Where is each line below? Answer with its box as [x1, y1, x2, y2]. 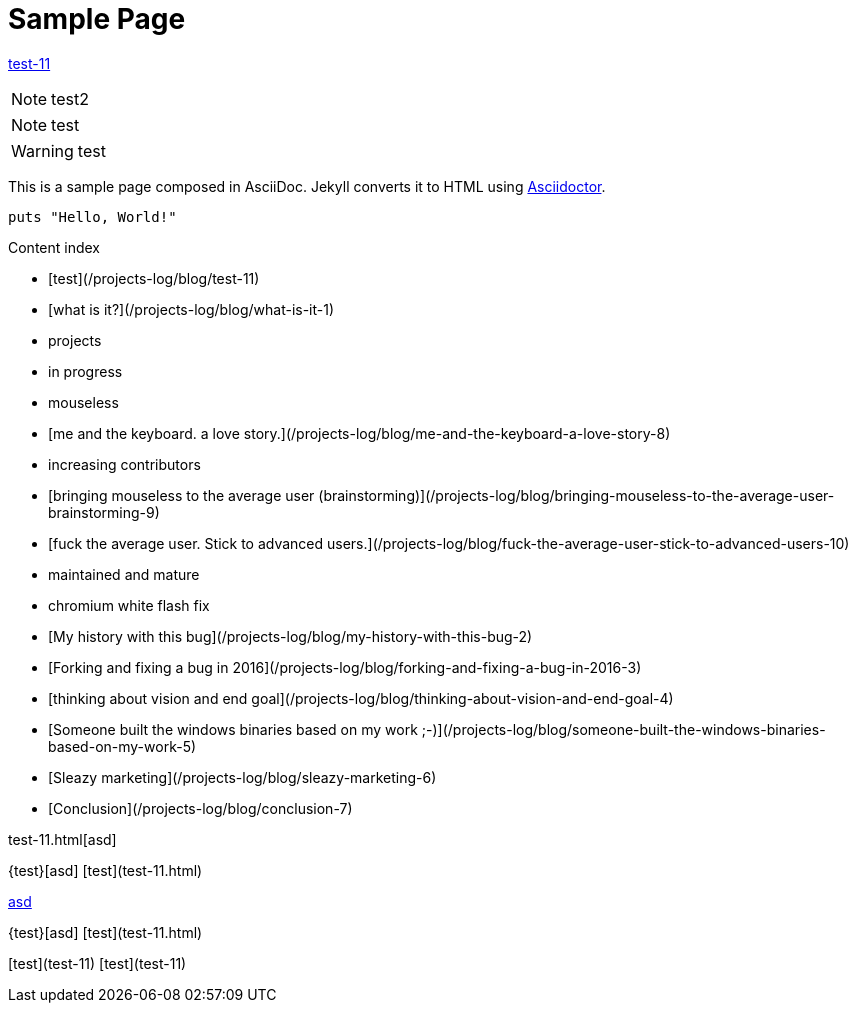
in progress [48, 362, 123, 380]
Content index [8, 238, 101, 256]
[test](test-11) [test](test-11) [8, 954, 187, 972]
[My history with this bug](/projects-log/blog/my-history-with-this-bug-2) [48, 627, 533, 645]
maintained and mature [48, 565, 200, 583]
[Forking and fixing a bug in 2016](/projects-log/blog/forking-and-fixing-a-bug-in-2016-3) [48, 658, 642, 676]
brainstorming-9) [48, 503, 160, 521]
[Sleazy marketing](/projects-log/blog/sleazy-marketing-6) [48, 768, 437, 786]
